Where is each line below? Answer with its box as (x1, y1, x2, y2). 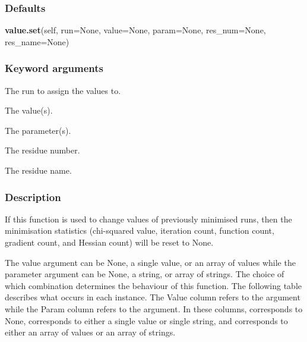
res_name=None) (5, 35, 69, 48)
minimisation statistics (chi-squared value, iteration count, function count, (5, 224, 274, 237)
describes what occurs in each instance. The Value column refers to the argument (5, 291, 300, 303)
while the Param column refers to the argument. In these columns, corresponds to (5, 302, 303, 315)
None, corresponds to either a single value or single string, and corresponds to (5, 314, 288, 327)
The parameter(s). (5, 124, 71, 136)
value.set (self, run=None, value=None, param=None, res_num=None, (5, 24, 266, 36)
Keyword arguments (5, 61, 103, 76)
